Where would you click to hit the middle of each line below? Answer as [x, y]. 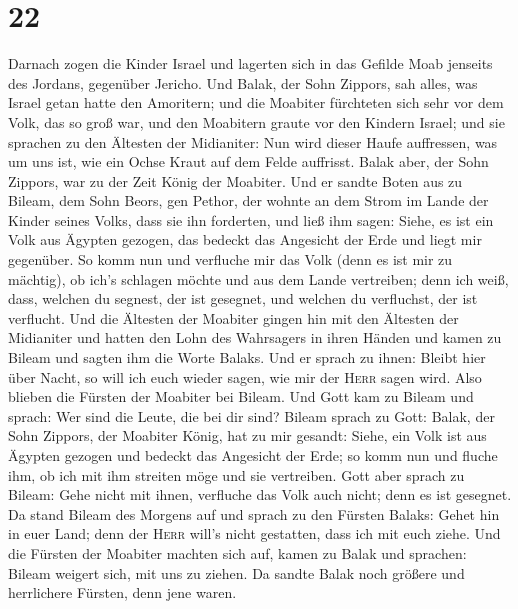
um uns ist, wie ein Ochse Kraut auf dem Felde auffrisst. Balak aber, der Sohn [248, 161]
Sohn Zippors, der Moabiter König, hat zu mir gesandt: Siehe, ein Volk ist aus [247, 435]
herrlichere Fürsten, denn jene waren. [122, 592]
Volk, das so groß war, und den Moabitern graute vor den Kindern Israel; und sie [256, 121]
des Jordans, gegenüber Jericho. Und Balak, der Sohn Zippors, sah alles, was [243, 82]
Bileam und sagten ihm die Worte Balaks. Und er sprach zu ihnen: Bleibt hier [247, 357]
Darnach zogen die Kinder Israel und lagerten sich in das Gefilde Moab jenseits [250, 63]
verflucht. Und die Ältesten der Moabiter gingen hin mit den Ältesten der [233, 317]
